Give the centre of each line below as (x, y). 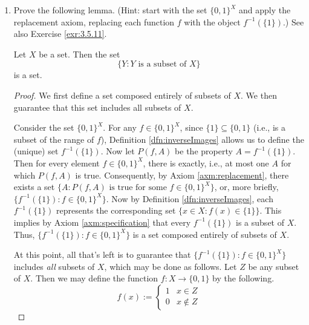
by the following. (243, 278)
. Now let (118, 151)
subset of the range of (54, 139)
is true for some (138, 188)
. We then (259, 95)
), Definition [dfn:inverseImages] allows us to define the (202, 139)
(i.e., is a (269, 127)
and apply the (265, 10)
